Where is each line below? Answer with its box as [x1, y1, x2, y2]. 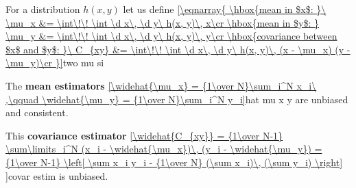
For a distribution [5, 2, 80, 16]
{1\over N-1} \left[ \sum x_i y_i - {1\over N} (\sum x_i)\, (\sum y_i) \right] [5, 155, 343, 169]
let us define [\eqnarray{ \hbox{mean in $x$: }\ [123, 2, 327, 16]
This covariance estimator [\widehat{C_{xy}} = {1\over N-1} [5, 128, 283, 142]
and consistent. [5, 105, 69, 120]
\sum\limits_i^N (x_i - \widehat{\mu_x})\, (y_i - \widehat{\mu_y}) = [5, 142, 322, 156]
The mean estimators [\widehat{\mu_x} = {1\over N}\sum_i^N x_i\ [5, 78, 317, 92]
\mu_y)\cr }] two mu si [5, 55, 104, 70]
